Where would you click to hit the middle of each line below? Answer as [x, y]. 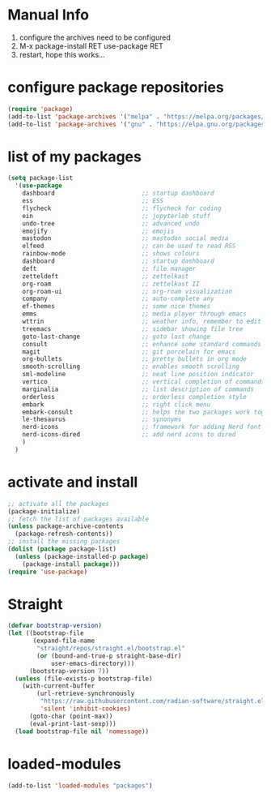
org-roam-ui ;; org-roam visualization [127, 291]
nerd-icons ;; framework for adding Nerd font [142, 427]
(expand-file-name [64, 641]
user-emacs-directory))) [93, 663]
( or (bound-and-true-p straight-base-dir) [109, 656]
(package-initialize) [44, 511]
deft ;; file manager [109, 268]
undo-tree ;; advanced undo [111, 223]
